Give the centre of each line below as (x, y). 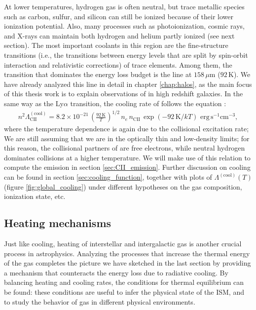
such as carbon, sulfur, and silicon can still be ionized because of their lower (119, 16)
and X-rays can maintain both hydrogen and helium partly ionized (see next (119, 35)
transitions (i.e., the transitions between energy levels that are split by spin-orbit (126, 55)
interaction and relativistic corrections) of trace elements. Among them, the (118, 64)
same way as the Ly (34, 103)
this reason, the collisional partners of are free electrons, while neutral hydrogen (125, 148)
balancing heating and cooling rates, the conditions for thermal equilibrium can (124, 282)
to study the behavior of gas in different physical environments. (100, 301)
